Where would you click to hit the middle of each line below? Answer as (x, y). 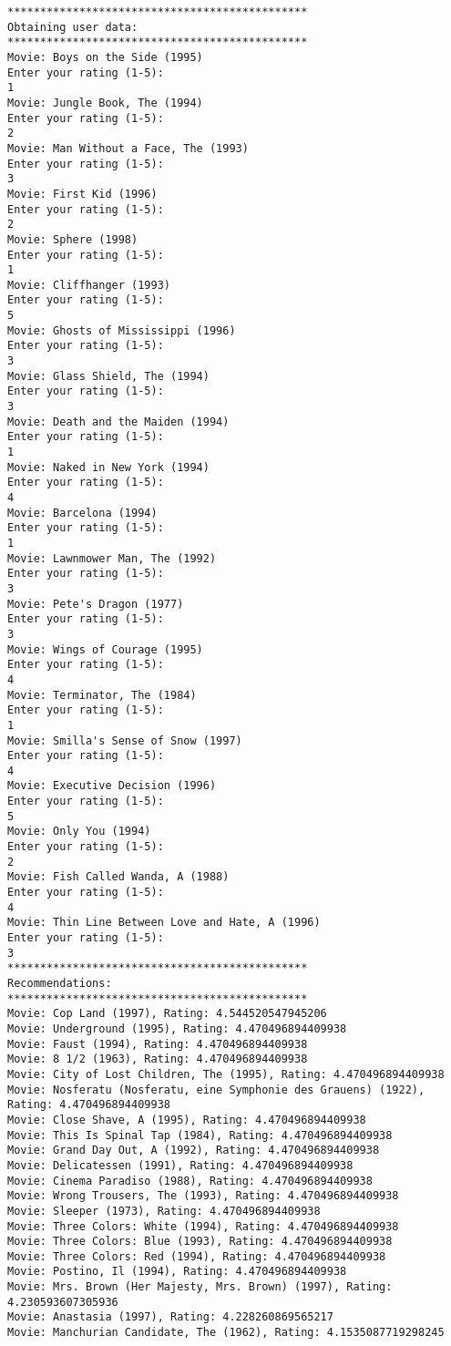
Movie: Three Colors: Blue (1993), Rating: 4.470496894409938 (200, 1242)
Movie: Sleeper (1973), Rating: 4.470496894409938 (164, 1211)
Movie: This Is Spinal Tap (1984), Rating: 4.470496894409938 (200, 1135)
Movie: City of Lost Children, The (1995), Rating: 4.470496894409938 (226, 1074)
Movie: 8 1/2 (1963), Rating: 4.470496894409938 (158, 1059)
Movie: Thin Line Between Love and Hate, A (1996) (164, 923)
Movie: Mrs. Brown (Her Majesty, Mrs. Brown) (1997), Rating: (200, 1287)
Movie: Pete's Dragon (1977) (96, 604)
